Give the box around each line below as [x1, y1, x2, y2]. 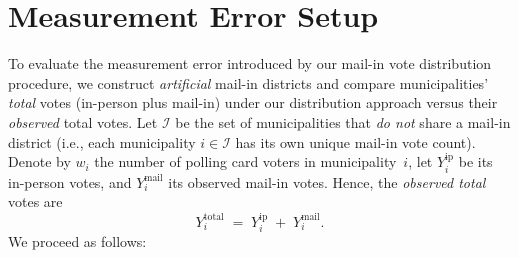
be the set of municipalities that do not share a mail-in [175, 111, 511, 132]
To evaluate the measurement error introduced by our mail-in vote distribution [8, 53, 492, 74]
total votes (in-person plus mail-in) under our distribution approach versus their [8, 92, 498, 113]
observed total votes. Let [8, 111, 158, 132]
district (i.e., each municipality [8, 131, 196, 152]
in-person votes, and [8, 171, 132, 192]
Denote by [8, 151, 71, 172]
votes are [8, 191, 63, 212]
